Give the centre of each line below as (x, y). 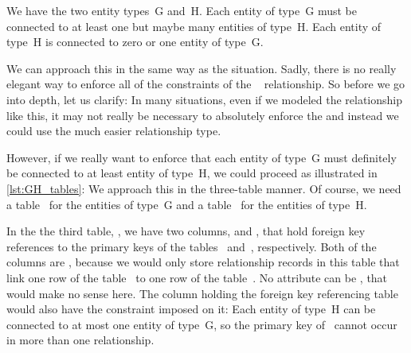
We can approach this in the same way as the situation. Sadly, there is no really (202, 68)
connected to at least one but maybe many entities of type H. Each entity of (194, 26)
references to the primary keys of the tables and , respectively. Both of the (192, 246)
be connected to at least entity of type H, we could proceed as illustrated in (192, 173)
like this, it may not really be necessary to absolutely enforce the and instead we (203, 115)
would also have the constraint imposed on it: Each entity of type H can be (191, 309)
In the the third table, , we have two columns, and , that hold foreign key (186, 231)
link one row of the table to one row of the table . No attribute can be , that (197, 277)
